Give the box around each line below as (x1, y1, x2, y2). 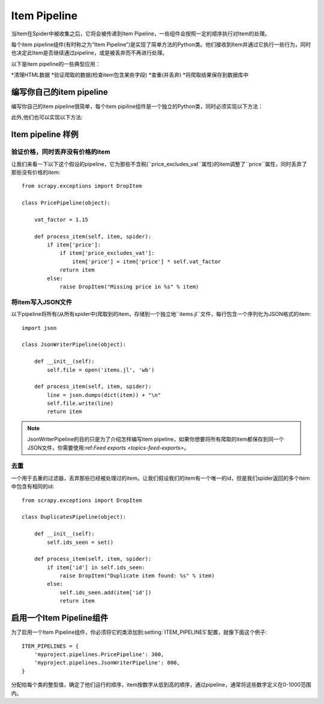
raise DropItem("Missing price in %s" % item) (59, 284, 199, 290)
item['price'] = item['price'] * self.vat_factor (72, 258, 221, 265)
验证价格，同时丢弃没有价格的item (11, 148, 110, 156)
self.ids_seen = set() (47, 538, 114, 546)
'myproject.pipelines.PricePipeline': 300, (34, 651, 164, 658)
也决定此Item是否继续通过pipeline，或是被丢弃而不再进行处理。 (11, 49, 168, 56)
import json (22, 324, 57, 331)
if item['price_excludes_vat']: (59, 249, 155, 257)
